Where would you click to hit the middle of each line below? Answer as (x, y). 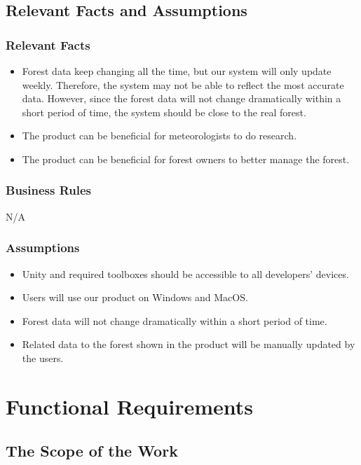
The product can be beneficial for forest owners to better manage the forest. (186, 159)
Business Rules (48, 190)
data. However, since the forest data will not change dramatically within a (182, 98)
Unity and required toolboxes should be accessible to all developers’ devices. (185, 273)
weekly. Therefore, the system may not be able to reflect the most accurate (183, 84)
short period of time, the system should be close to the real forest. (164, 112)
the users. (43, 358)
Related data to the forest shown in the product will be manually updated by (189, 344)
